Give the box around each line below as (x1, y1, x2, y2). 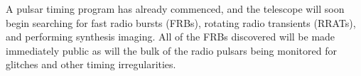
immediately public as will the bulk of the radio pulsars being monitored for (6, 43, 337, 58)
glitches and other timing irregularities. (6, 57, 176, 72)
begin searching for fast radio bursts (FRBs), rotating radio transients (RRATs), (6, 15, 356, 30)
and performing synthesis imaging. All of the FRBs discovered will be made (6, 29, 335, 44)
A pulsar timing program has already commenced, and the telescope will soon (6, 1, 345, 16)
